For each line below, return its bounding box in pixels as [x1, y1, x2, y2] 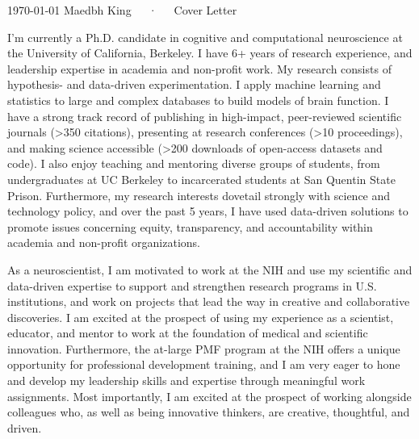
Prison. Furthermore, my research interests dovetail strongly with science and [7, 186, 391, 203]
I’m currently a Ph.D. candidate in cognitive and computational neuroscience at [7, 28, 403, 45]
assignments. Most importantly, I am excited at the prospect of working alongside [7, 387, 412, 404]
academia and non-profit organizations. [7, 234, 200, 251]
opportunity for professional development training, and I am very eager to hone [7, 356, 400, 373]
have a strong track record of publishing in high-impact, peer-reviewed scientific [7, 107, 402, 124]
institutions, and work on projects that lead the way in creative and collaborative [7, 293, 410, 310]
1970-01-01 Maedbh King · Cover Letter [7, 2, 237, 18]
